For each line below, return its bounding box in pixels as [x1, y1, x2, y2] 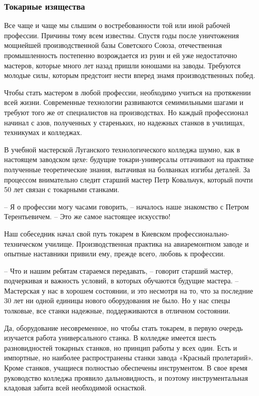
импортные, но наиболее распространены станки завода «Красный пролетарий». [4, 352, 253, 363]
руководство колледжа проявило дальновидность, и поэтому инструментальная [4, 372, 248, 383]
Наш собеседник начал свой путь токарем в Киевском [4, 228, 171, 239]
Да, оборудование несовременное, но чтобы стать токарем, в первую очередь [4, 322, 243, 333]
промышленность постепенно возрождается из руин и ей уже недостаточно [4, 50, 237, 60]
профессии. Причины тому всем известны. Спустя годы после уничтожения [4, 30, 239, 40]
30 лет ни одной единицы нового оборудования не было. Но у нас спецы [4, 295, 231, 306]
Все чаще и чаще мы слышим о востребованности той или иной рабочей [4, 20, 231, 31]
